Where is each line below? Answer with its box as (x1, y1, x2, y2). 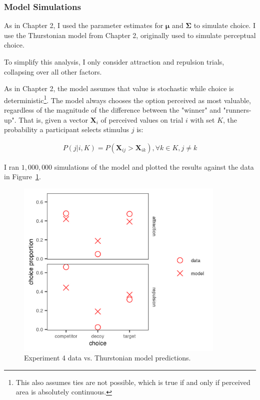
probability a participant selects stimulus (4, 124, 129, 135)
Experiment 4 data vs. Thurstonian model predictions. (24, 352, 191, 363)
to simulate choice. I (193, 20, 255, 31)
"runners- (223, 105, 251, 115)
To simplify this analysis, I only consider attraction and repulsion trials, (4, 57, 224, 67)
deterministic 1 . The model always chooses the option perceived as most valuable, (4, 93, 251, 105)
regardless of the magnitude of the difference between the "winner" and (4, 105, 221, 115)
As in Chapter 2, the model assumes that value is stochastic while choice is (4, 83, 234, 94)
